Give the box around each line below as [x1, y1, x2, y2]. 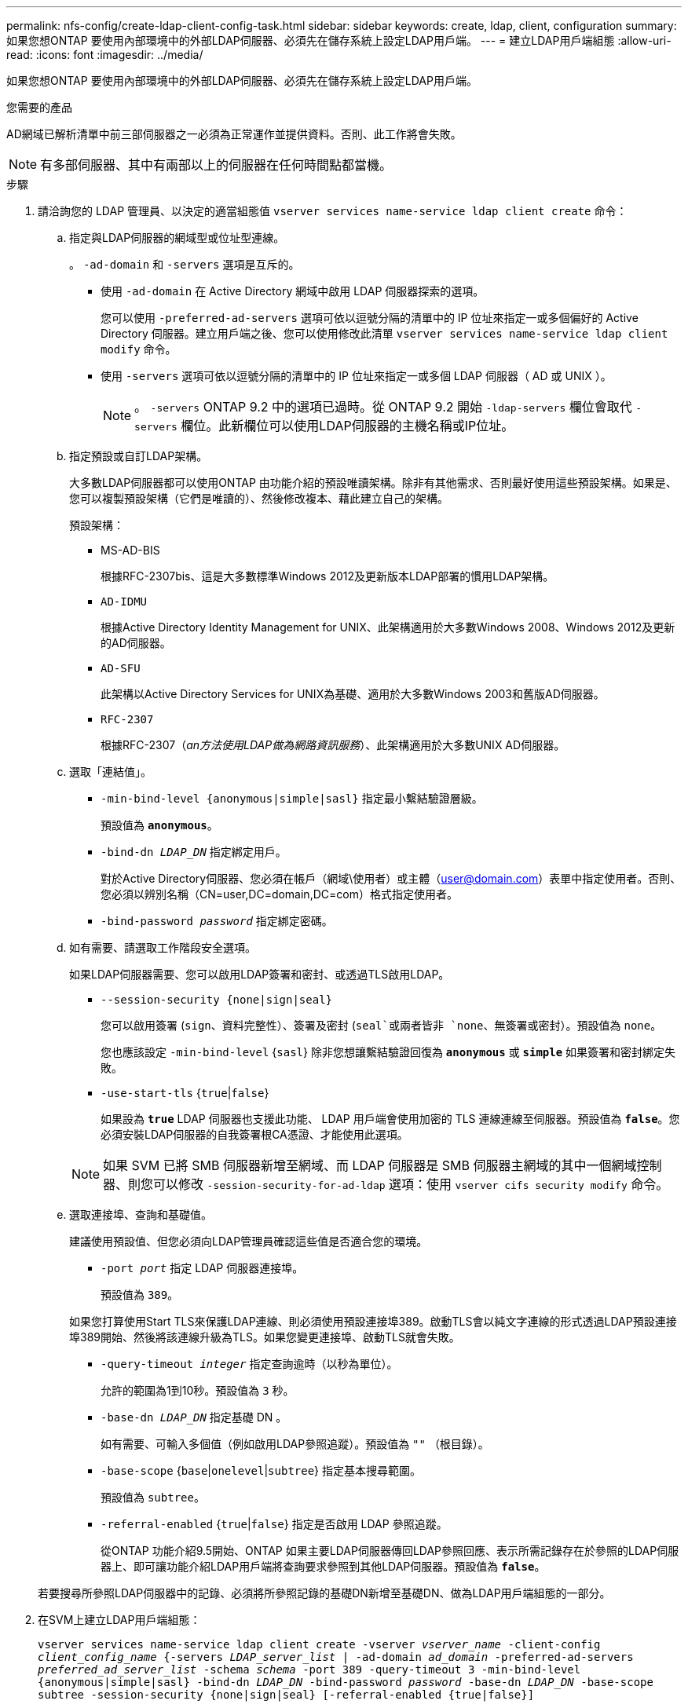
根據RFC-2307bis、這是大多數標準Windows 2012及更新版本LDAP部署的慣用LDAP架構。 [101, 569, 554, 583]
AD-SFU [101, 662, 141, 675]
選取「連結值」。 [69, 765, 152, 778]
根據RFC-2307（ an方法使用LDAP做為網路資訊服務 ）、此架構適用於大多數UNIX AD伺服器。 [101, 738, 565, 752]
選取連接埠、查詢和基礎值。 [69, 1208, 212, 1221]
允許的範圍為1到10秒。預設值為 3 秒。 [101, 1384, 295, 1397]
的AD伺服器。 [101, 636, 171, 649]
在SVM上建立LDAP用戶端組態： [38, 1613, 201, 1626]
